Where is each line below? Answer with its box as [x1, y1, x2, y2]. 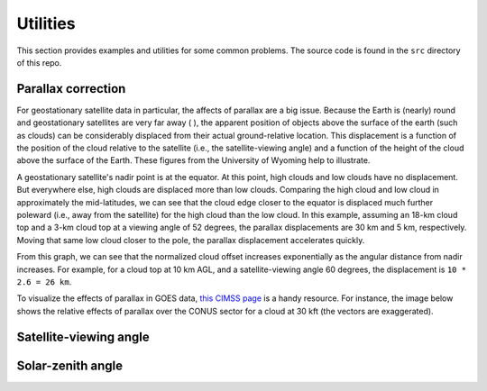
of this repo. [16, 57, 62, 68]
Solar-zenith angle [16, 358, 124, 373]
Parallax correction [16, 81, 126, 96]
